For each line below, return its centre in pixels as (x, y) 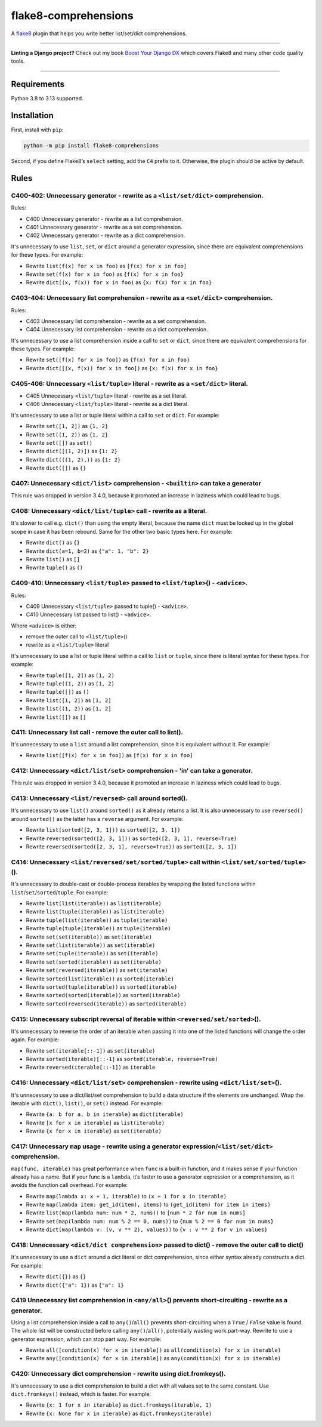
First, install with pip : (37, 130)
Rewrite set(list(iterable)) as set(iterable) (91, 945)
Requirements (38, 84)
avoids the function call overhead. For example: (69, 1185)
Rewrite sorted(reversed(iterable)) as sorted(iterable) (106, 1004)
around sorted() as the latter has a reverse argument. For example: (97, 819)
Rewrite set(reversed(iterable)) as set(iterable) (97, 970)
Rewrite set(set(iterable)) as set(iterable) (89, 937)
